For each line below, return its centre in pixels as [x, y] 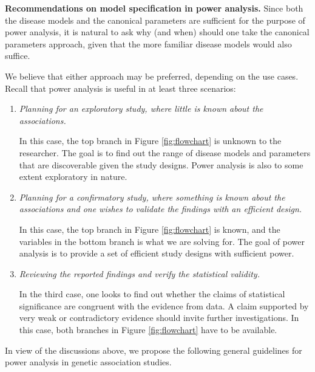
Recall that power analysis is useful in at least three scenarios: [120, 88]
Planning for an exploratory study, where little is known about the [141, 108]
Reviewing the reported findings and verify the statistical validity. [139, 273]
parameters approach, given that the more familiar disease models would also [148, 43]
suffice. [18, 56]
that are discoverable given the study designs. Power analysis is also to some [161, 164]
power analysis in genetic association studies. [88, 362]
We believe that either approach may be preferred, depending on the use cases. [152, 76]
